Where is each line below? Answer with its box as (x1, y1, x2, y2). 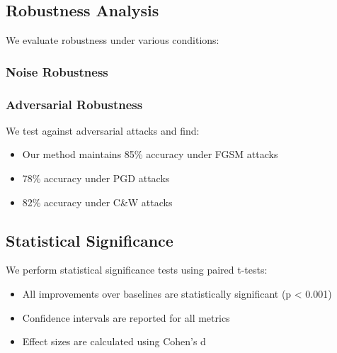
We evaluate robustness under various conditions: (6, 33, 219, 47)
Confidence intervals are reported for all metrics (22, 310, 230, 325)
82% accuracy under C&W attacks (22, 194, 173, 209)
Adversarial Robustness (6, 95, 143, 113)
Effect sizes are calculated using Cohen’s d (22, 334, 206, 349)
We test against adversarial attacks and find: (6, 123, 200, 138)
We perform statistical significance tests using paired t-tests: (6, 262, 268, 277)
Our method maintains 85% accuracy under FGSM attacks (22, 147, 278, 162)
